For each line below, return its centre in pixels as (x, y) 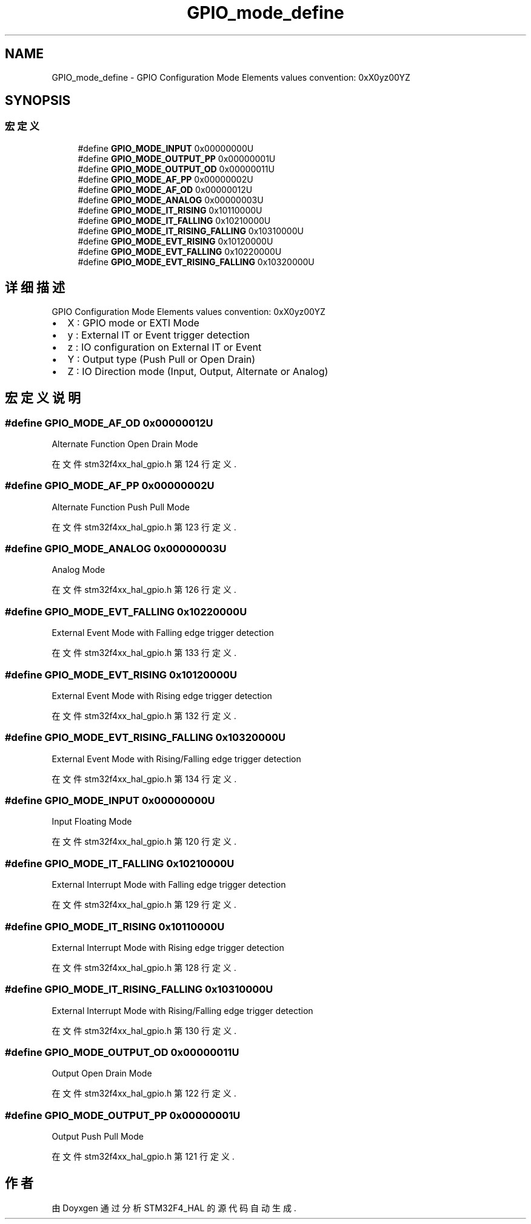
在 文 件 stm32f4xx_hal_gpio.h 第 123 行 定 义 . (144, 527)
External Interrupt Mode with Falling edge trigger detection (169, 885)
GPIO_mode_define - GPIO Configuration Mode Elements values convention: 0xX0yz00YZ (231, 77)
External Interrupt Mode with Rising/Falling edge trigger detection (182, 1010)
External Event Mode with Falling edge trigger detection (163, 633)
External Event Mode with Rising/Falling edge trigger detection (176, 759)
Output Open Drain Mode (102, 1074)
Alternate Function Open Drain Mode (125, 444)
